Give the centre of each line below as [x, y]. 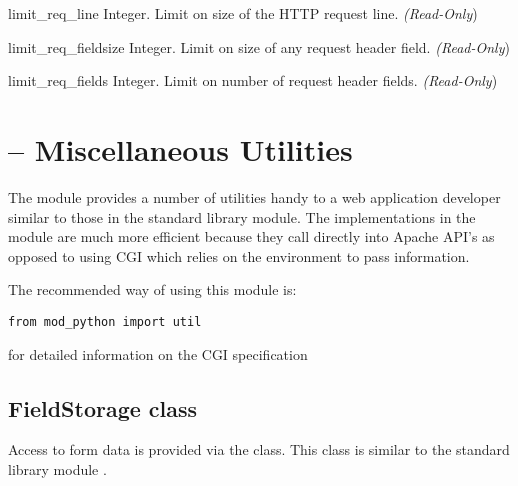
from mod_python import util [105, 321]
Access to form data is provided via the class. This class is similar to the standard [259, 449]
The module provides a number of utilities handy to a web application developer [254, 196]
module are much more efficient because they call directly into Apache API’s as [251, 236]
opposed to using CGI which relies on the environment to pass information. [239, 255]
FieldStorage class [103, 407]
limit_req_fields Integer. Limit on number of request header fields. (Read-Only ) [253, 80]
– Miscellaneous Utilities [180, 148]
